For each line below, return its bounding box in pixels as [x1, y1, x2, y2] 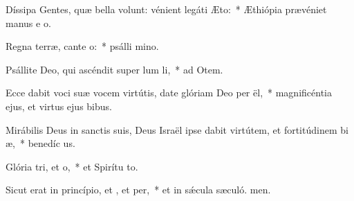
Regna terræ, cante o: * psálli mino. [6, 39, 159, 53]
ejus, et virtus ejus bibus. [6, 98, 112, 113]
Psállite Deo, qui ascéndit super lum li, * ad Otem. [6, 62, 223, 76]
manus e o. [6, 15, 51, 30]
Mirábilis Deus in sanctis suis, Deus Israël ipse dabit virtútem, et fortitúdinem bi [6, 122, 348, 137]
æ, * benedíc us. [6, 136, 75, 150]
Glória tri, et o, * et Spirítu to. [6, 159, 138, 173]
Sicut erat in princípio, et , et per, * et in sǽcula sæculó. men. [6, 182, 271, 197]
